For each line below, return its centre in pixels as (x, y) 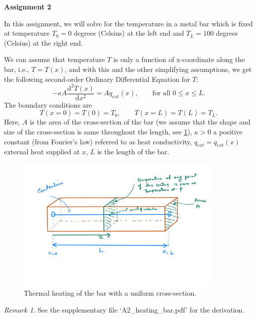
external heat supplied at (42, 152)
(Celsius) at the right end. (44, 42)
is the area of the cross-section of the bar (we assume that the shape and (140, 122)
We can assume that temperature (54, 59)
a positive (228, 131)
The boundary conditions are (48, 104)
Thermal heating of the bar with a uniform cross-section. (110, 293)
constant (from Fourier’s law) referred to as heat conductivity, (98, 141)
